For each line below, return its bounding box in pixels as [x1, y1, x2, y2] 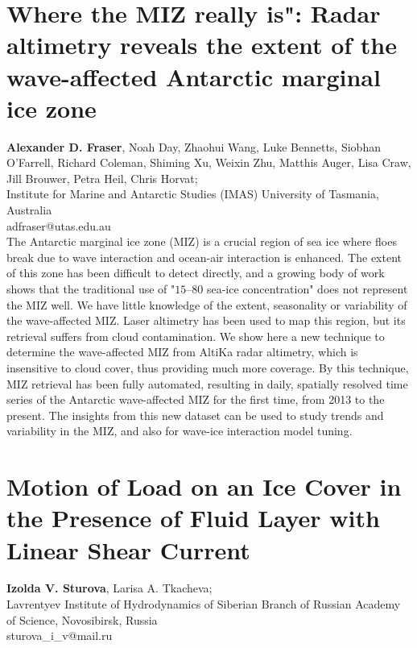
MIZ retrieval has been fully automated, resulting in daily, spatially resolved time [6, 375, 408, 392]
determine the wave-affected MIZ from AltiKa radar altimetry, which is [6, 343, 358, 360]
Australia [6, 201, 52, 218]
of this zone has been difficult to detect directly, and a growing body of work [6, 264, 385, 281]
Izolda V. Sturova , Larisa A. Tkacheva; [6, 579, 213, 596]
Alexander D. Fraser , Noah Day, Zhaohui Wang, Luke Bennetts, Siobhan [6, 138, 381, 155]
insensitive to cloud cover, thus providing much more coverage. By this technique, [6, 359, 409, 376]
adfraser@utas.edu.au [6, 217, 111, 234]
